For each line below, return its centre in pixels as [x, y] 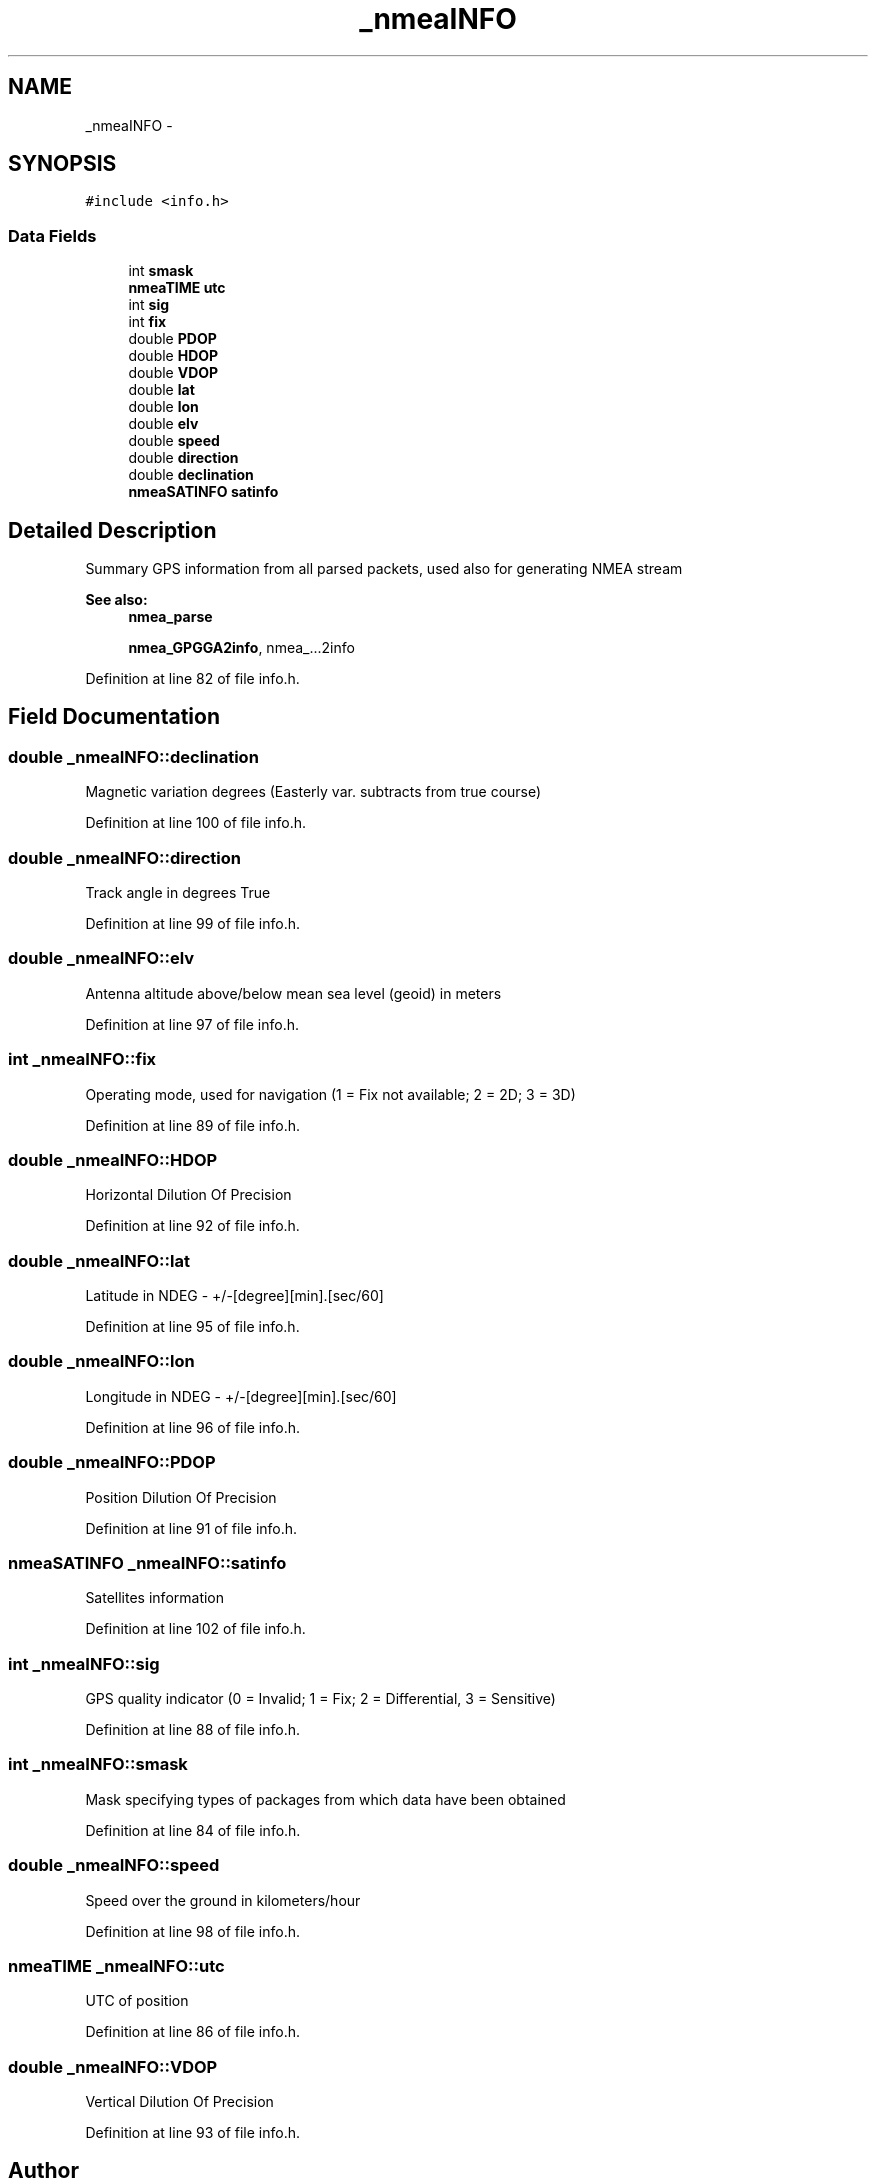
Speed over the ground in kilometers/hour [223, 1900]
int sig [149, 305]
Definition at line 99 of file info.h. [193, 923]
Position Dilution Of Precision [181, 1497]
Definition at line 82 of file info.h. [192, 679]
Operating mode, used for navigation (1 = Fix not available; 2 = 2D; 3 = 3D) [330, 1094]
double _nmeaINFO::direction [124, 857]
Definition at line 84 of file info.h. [193, 1830]
